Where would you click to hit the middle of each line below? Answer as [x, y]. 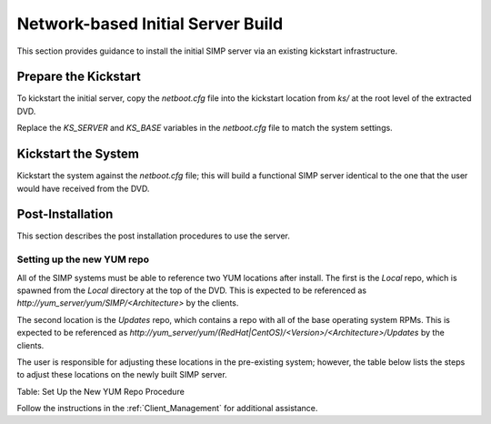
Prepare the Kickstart [79, 77]
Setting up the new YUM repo [83, 259]
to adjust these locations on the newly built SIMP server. [122, 375]
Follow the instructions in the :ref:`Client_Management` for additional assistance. [167, 409]
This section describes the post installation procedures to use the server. [154, 236]
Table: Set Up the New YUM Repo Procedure [101, 391]
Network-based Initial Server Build [150, 24]
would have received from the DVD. [83, 188]
